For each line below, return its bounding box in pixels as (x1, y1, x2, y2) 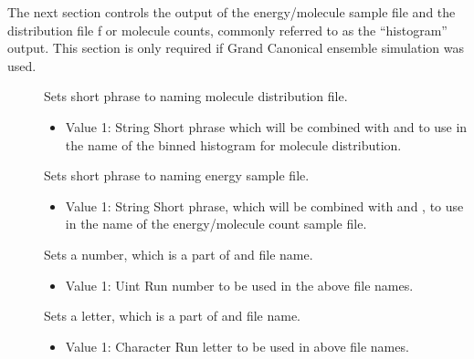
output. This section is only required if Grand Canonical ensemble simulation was (7, 38, 465, 57)
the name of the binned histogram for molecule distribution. (65, 135, 402, 154)
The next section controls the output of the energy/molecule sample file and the (7, 3, 456, 21)
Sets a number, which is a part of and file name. (44, 244, 313, 263)
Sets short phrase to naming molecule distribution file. (44, 87, 348, 106)
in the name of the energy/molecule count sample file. (65, 214, 367, 233)
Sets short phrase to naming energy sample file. (44, 166, 310, 185)
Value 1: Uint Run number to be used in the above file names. (65, 275, 414, 294)
